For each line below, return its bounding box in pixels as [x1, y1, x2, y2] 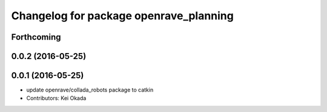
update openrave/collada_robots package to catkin [26, 86, 154, 93]
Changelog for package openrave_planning [11, 9, 234, 22]
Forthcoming [11, 32, 61, 42]
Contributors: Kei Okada [26, 95, 87, 102]
